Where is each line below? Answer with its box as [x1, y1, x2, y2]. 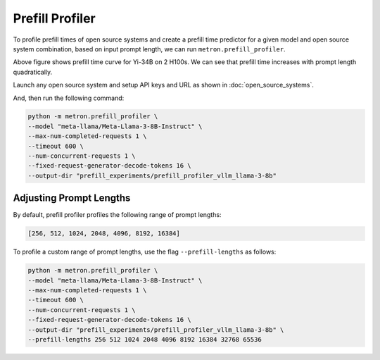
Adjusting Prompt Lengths [13, 192, 131, 204]
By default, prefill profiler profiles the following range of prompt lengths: [13, 211, 222, 219]
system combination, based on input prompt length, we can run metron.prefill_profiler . [13, 44, 286, 53]
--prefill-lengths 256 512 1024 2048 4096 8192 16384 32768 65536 [27, 335, 262, 344]
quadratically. [13, 68, 53, 76]
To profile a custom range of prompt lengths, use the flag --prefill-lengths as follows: [13, 247, 277, 256]
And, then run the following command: [13, 94, 125, 102]
